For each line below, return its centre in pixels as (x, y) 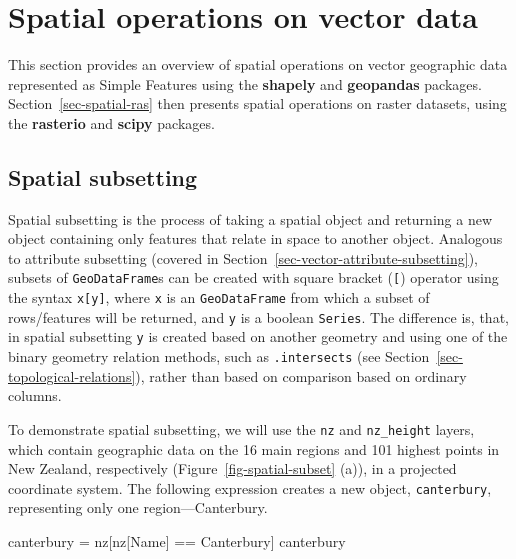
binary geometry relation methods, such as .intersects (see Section (219, 356)
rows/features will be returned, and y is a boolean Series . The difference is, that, (258, 316)
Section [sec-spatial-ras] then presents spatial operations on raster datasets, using (257, 103)
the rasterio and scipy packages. (111, 122)
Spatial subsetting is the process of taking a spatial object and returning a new (250, 218)
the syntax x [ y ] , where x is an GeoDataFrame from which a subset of (219, 297)
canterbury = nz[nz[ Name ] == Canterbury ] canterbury (177, 541)
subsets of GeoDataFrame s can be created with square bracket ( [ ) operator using (253, 277)
